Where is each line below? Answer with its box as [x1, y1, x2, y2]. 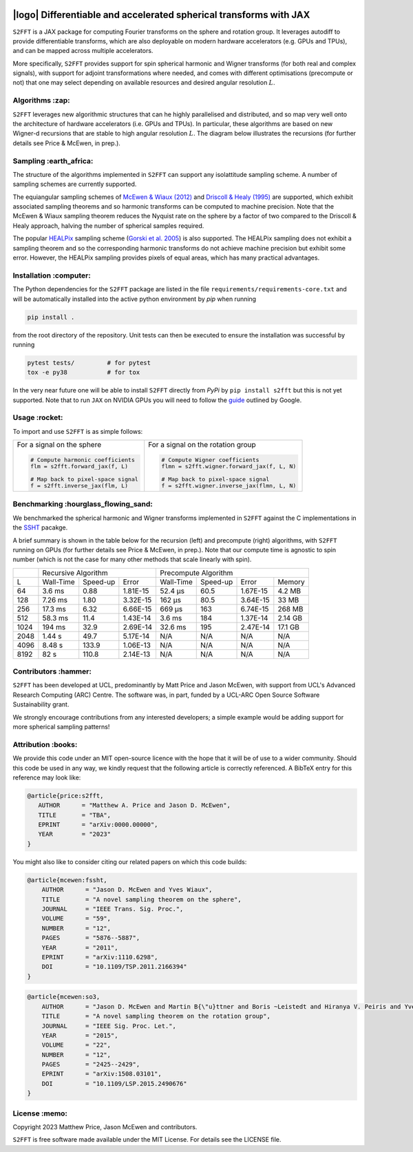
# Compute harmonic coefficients [30, 457, 136, 464]
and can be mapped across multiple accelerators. [12, 47, 153, 55]
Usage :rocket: [12, 413, 63, 423]
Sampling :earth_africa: [12, 156, 94, 165]
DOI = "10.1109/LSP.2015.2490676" [41, 1080, 187, 1087]
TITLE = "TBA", [38, 811, 112, 819]
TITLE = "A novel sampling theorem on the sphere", [41, 895, 242, 903]
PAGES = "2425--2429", [41, 1060, 140, 1069]
